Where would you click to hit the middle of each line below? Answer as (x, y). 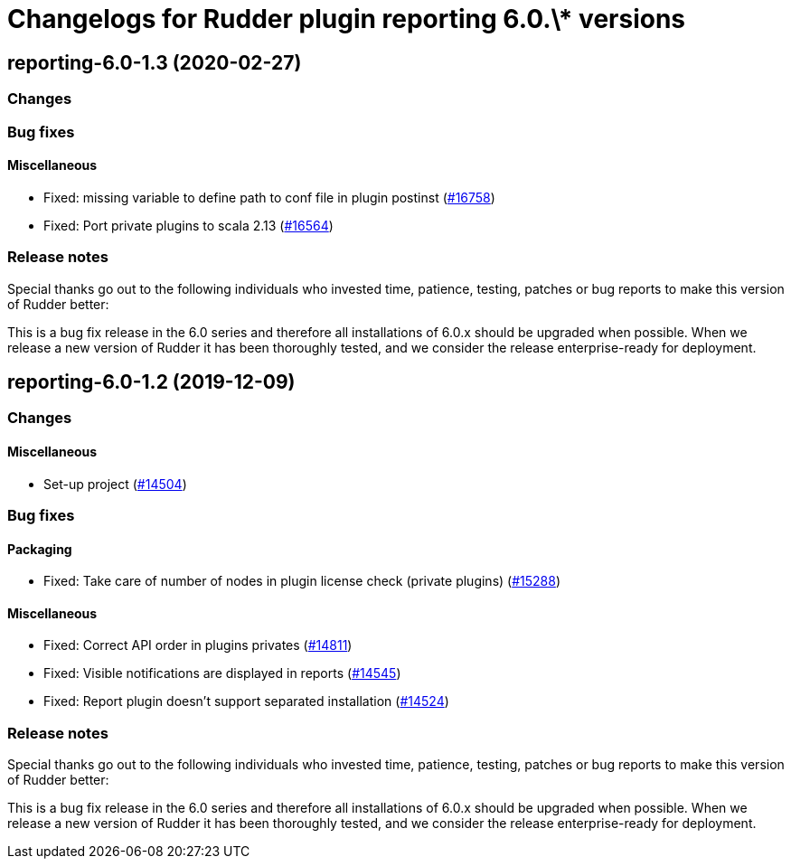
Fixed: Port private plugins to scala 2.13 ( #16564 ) (188, 225)
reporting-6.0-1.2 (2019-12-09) (151, 381)
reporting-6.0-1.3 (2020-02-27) (155, 62)
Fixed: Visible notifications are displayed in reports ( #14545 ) (222, 673)
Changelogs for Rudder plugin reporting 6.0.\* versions (347, 19)
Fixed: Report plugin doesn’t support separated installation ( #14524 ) (246, 701)
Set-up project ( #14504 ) (115, 484)
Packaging (40, 549)
